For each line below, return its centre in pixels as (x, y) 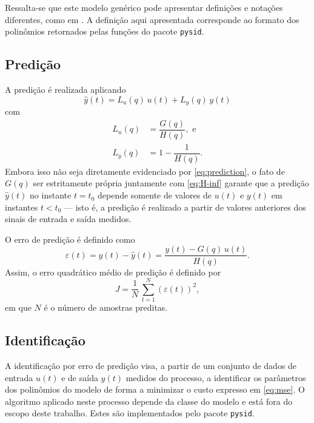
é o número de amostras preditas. (106, 307)
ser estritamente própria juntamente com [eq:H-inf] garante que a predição (171, 183)
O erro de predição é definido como (70, 239)
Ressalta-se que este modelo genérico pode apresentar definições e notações (144, 7)
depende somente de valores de (155, 195)
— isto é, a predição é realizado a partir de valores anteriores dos (185, 207)
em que (18, 307)
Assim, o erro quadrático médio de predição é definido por (113, 272)
